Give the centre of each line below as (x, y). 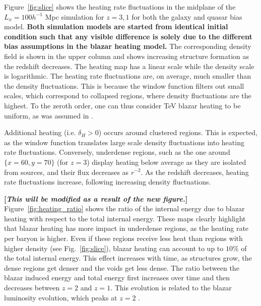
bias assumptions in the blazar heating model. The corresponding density (128, 46)
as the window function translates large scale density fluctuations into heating (124, 142)
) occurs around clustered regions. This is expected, (178, 132)
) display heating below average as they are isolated (167, 162)
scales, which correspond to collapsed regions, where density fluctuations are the (128, 96)
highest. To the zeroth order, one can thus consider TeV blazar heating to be (122, 105)
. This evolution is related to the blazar (171, 288)
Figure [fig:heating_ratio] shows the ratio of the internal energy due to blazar (124, 208)
